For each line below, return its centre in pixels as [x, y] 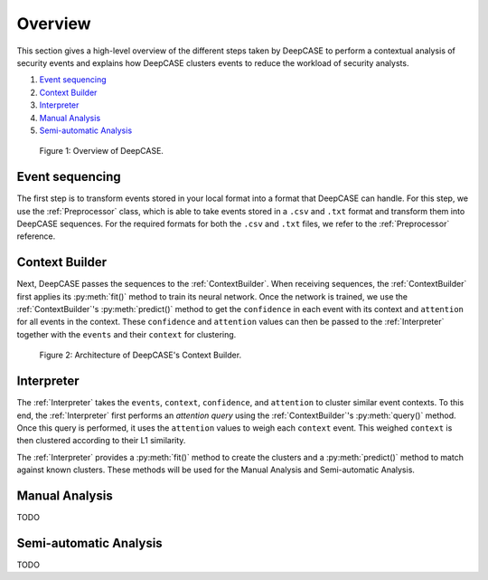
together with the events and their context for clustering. [127, 334]
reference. [36, 236]
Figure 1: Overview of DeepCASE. [102, 151]
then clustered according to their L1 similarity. [101, 441]
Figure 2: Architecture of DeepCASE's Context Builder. [141, 355]
